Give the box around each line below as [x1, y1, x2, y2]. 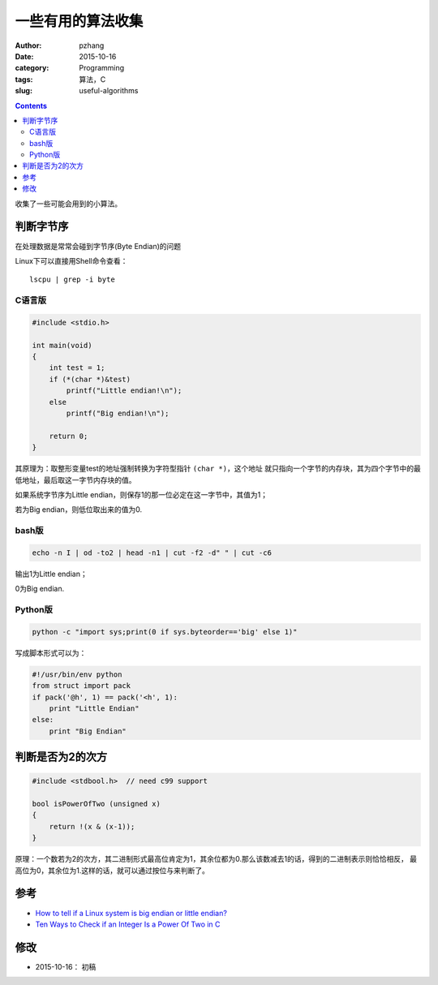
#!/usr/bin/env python [32, 669, 122, 679]
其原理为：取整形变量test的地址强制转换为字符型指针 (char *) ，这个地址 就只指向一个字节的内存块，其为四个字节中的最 [15, 463, 421, 474]
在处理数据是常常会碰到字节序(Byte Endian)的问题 [15, 241, 182, 251]
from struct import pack [32, 682, 131, 690]
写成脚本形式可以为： [15, 647, 87, 657]
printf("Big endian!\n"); [66, 408, 170, 418]
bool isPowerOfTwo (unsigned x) [32, 799, 161, 809]
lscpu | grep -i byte [29, 275, 115, 284]
